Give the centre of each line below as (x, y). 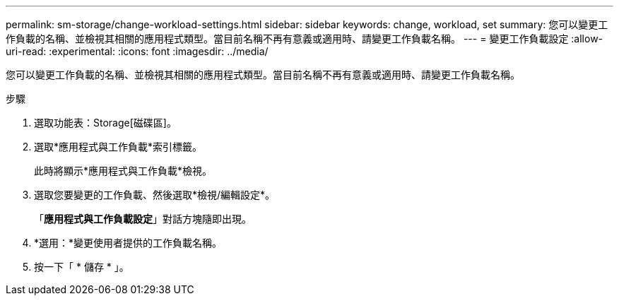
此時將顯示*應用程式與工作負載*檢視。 (123, 171)
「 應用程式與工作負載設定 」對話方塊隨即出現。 (143, 219)
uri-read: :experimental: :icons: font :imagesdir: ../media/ (137, 51)
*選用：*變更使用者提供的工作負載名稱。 (128, 243)
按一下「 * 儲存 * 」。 (82, 267)
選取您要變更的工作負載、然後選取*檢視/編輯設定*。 (155, 195)
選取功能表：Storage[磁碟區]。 (105, 123)
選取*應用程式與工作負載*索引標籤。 (118, 147)
